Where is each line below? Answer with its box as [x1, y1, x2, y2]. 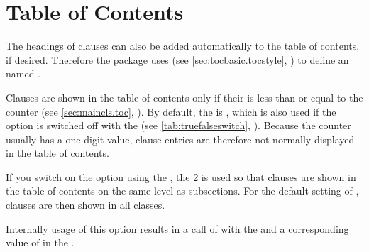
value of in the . [6, 235, 75, 250]
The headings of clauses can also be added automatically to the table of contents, [6, 38, 360, 53]
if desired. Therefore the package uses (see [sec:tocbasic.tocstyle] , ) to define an [6, 52, 349, 67]
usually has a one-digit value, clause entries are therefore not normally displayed [6, 131, 355, 146]
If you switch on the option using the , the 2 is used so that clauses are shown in [6, 169, 356, 184]
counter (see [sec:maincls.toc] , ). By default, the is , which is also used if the [6, 104, 336, 119]
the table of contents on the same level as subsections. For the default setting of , [6, 183, 359, 198]
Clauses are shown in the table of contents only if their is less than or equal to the [6, 89, 363, 104]
